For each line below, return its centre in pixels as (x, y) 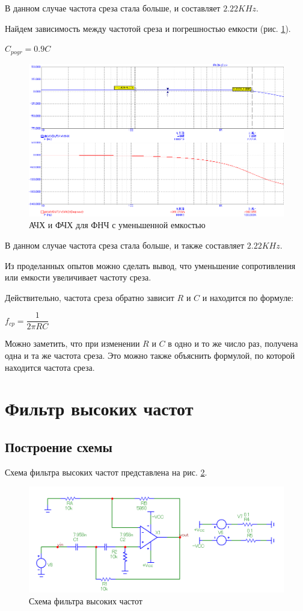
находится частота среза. (50, 367)
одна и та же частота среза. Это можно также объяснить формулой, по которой (150, 355)
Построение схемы (59, 447)
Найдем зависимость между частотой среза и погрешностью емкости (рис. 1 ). (148, 28)
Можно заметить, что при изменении (72, 343)
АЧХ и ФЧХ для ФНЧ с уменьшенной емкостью (117, 225)
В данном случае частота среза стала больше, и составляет (113, 8)
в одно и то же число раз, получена (233, 343)
